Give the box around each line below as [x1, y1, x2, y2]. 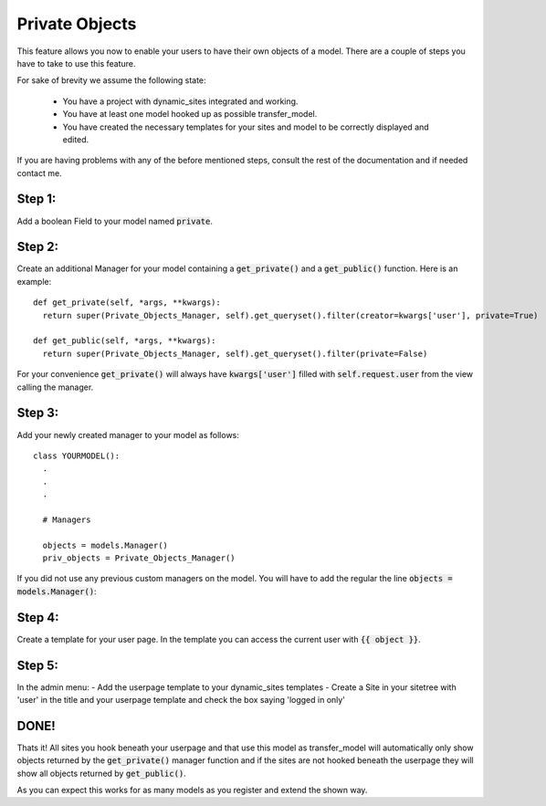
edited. [62, 133, 89, 145]
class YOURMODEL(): [33, 450, 121, 461]
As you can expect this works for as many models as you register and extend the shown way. [16, 785, 368, 796]
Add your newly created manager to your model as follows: [16, 429, 239, 440]
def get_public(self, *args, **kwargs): [33, 336, 216, 346]
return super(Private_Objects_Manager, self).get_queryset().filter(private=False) [42, 348, 428, 359]
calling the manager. [16, 382, 94, 393]
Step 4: [16, 610, 59, 625]
